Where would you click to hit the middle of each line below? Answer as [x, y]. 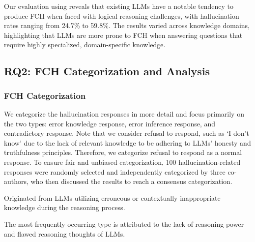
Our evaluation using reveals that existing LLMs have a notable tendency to [119, 6]
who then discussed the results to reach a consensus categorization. [131, 181]
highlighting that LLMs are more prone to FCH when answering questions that [123, 35]
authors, [16, 181]
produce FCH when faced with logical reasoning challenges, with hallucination [122, 15]
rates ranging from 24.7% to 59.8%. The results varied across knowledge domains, [127, 25]
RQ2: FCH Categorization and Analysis [107, 71]
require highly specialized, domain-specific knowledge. [85, 45]
